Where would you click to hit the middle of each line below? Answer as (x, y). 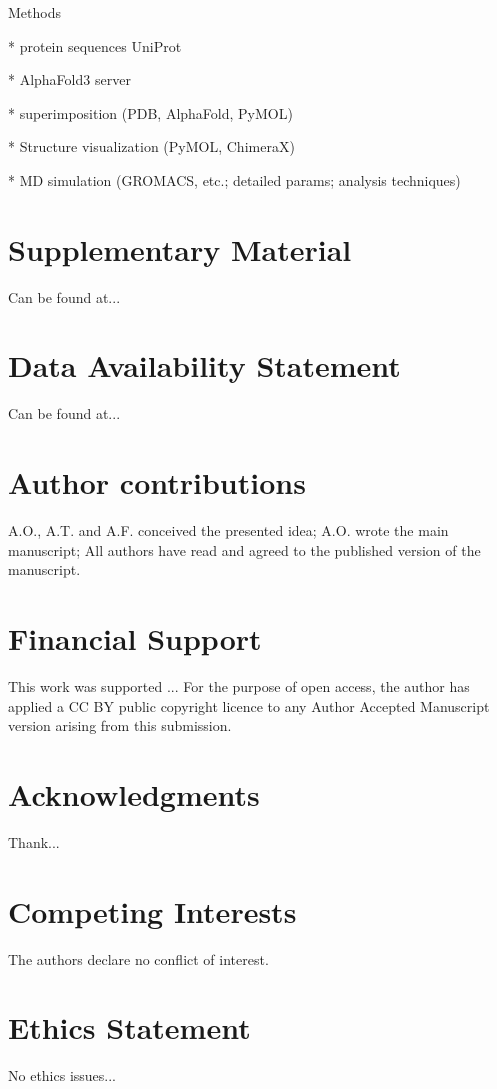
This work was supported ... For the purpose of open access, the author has (239, 686)
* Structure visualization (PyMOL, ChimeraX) (151, 146)
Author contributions (157, 482)
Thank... (34, 841)
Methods (34, 12)
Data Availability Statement (204, 365)
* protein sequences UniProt (95, 45)
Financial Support (135, 638)
